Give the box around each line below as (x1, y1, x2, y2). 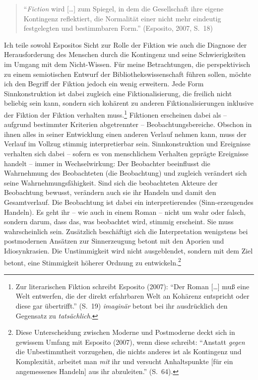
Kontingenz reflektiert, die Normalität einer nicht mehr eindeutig (23, 13, 221, 23)
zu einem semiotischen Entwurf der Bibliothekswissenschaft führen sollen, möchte (4, 68, 252, 79)
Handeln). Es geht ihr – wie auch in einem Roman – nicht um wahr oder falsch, (4, 206, 246, 217)
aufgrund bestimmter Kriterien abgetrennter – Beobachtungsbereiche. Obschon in (4, 119, 252, 129)
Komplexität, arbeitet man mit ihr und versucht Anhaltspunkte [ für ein (15, 356, 233, 366)
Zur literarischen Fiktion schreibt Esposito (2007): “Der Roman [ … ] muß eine (15, 281, 250, 291)
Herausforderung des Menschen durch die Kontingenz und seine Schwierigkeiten (4, 49, 246, 60)
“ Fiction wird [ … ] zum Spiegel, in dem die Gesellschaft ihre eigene (23, 3, 224, 13)
